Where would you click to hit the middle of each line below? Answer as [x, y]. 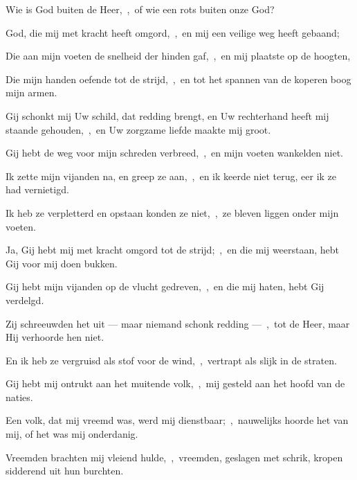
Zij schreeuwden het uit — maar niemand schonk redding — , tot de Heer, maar [178, 323]
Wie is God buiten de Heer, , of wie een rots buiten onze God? [140, 9]
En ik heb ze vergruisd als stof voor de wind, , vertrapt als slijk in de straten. [171, 360]
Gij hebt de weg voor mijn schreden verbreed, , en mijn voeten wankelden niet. [174, 153]
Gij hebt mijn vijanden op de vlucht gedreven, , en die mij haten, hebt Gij [165, 286]
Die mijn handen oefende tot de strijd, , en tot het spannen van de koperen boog [178, 79]
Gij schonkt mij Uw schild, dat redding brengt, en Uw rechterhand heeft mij [167, 115]
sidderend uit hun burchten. [65, 471]
